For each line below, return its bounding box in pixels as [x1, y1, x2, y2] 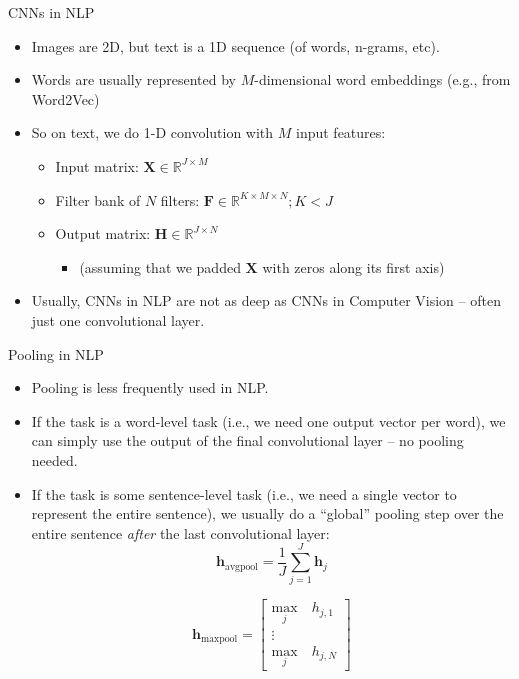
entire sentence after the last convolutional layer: [31, 522, 330, 543]
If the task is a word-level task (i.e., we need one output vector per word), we [31, 410, 506, 431]
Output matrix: [55, 223, 151, 244]
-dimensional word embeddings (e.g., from [254, 69, 511, 90]
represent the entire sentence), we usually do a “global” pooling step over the [31, 503, 504, 524]
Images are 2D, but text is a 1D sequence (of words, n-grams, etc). [31, 35, 440, 56]
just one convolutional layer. [31, 309, 205, 330]
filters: [160, 189, 200, 210]
